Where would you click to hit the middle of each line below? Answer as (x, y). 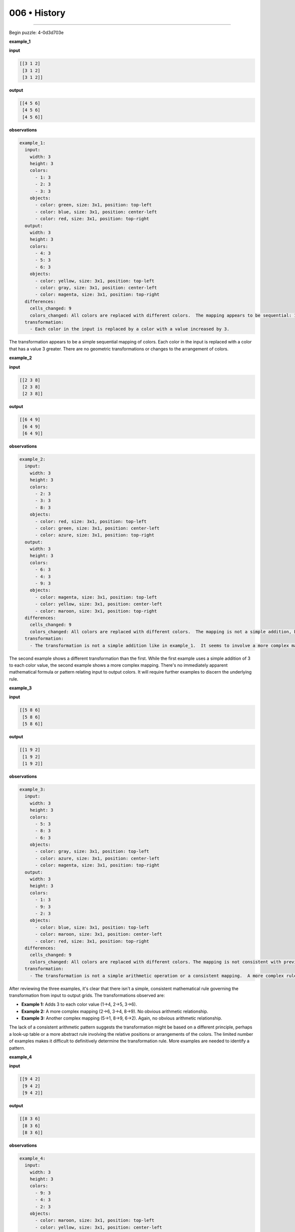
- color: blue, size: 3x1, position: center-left (96, 212)
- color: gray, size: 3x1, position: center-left (96, 288)
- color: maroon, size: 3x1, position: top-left (95, 1220)
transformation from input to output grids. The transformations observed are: (87, 995)
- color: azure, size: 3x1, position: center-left (97, 858)
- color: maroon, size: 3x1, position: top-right (96, 611)
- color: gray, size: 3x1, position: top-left (92, 852)
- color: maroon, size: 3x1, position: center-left (99, 934)
